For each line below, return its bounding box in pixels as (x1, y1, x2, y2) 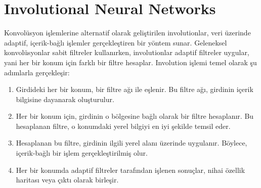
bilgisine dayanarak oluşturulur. (16, 93, 114, 104)
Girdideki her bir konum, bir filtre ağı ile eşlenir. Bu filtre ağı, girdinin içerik (16, 84, 253, 95)
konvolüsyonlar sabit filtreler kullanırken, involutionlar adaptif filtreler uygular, (4, 47, 249, 58)
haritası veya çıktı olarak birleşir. (16, 174, 119, 185)
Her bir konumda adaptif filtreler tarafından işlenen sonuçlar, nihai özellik (16, 164, 245, 175)
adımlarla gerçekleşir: (4, 67, 70, 77)
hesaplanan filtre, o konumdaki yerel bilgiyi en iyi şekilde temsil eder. (16, 120, 231, 131)
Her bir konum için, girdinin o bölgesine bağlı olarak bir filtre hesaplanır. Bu (16, 111, 254, 121)
